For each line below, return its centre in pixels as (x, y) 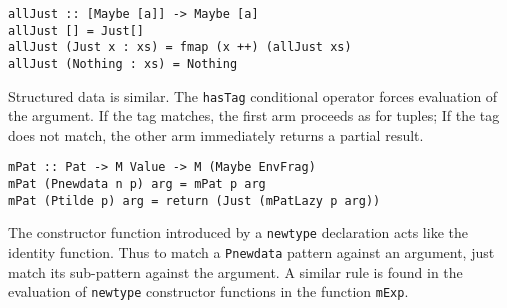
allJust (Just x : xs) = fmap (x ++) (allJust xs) (180, 47)
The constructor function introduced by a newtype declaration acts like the (238, 232)
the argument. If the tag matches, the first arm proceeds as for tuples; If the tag (254, 115)
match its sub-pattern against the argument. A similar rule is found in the (235, 271)
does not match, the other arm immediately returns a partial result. (216, 134)
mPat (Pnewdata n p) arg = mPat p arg (137, 184)
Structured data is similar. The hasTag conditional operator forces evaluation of (253, 95)
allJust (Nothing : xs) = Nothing (123, 63)
